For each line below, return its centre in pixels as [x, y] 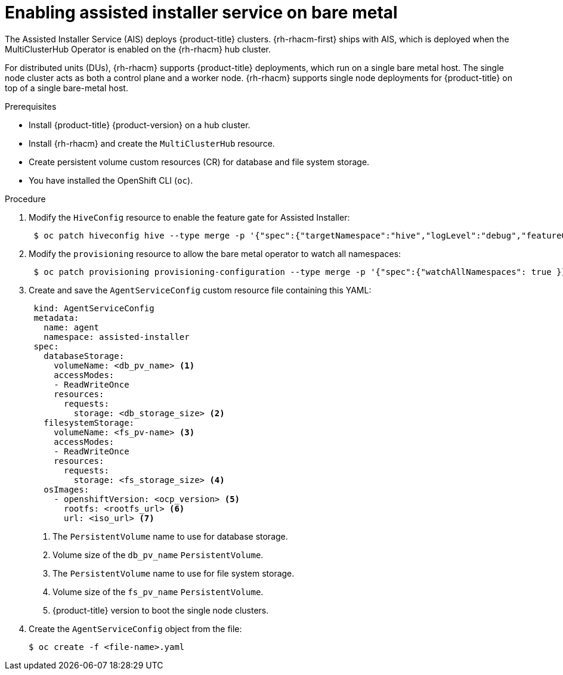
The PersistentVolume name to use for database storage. [170, 536]
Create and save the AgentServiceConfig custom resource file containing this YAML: [200, 290]
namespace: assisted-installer [117, 337]
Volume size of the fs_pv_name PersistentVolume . [158, 592]
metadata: [56, 318]
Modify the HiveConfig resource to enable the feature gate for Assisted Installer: [189, 217]
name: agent [72, 327]
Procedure [25, 199]
